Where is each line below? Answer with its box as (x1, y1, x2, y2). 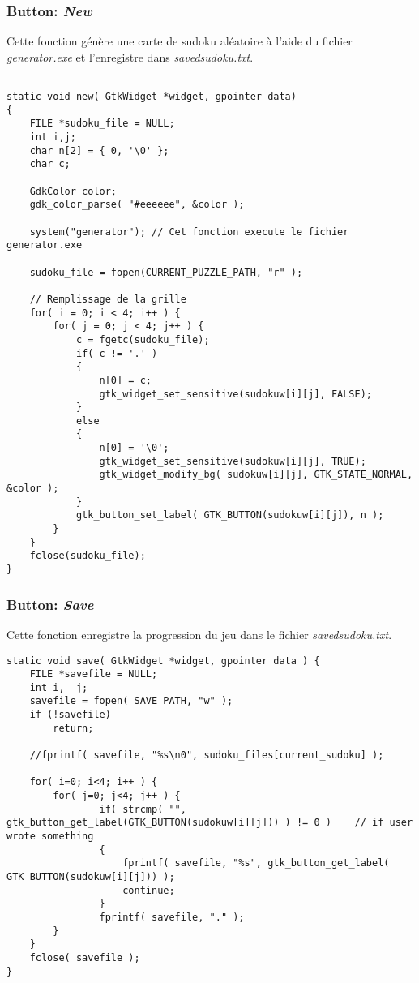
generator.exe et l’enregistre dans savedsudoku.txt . (6, 48, 254, 65)
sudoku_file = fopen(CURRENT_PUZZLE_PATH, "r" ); (29, 266, 303, 278)
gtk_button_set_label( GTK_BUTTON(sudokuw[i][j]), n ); (75, 509, 384, 522)
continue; (122, 884, 175, 896)
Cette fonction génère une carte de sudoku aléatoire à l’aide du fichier (6, 32, 353, 49)
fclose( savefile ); (29, 951, 140, 964)
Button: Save (6, 594, 94, 614)
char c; (29, 158, 71, 170)
